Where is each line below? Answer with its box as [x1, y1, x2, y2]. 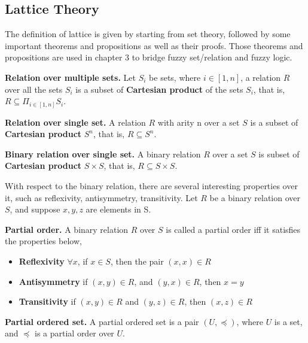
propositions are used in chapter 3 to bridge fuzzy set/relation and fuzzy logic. [5, 51, 292, 63]
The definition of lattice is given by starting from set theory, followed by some [5, 28, 291, 40]
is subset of [258, 147, 300, 160]
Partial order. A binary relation [5, 223, 129, 235]
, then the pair [110, 255, 164, 268]
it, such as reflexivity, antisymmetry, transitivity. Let [5, 191, 198, 204]
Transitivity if [19, 295, 76, 308]
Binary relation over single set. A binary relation [5, 147, 201, 160]
